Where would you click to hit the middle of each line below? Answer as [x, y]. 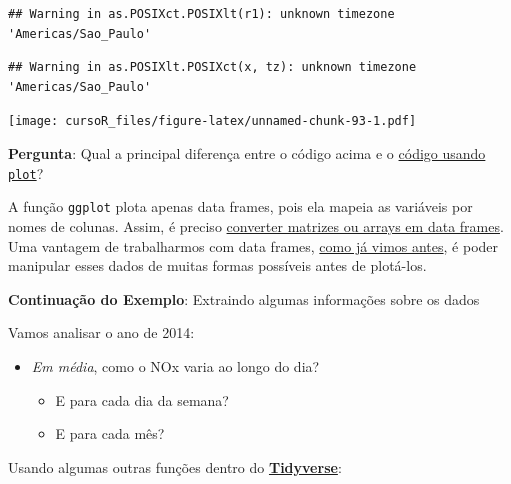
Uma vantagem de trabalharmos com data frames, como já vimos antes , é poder [253, 245]
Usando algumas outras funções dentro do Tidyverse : [175, 466]
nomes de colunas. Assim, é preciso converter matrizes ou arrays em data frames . [256, 225]
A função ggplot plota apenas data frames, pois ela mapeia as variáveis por [240, 206]
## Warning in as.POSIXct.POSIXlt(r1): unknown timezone [201, 14]
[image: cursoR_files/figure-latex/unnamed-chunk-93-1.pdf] [212, 121]
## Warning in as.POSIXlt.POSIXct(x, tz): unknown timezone [212, 67]
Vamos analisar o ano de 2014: [101, 332]
